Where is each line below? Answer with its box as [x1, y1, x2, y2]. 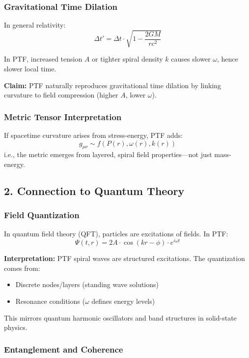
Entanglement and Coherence [4, 343, 123, 355]
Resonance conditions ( [15, 295, 85, 306]
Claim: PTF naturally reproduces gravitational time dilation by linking [4, 80, 221, 90]
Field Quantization [4, 209, 80, 221]
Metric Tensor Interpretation [4, 110, 122, 123]
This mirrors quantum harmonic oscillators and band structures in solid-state [4, 312, 237, 323]
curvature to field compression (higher [4, 90, 118, 100]
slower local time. [4, 63, 56, 73]
